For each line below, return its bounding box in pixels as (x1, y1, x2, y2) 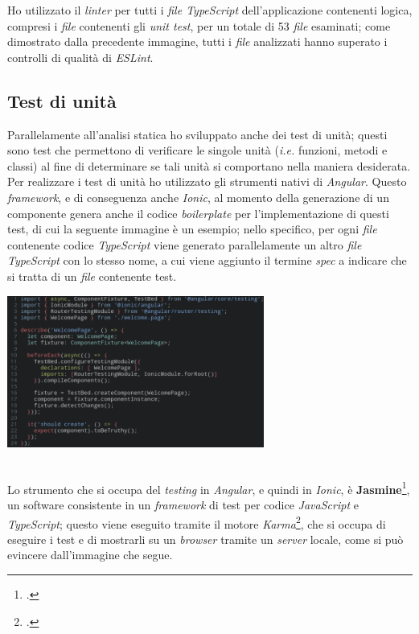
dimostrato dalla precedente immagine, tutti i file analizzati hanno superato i (7, 33, 388, 50)
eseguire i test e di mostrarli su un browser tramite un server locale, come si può (7, 530, 404, 547)
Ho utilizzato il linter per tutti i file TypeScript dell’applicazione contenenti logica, (7, 2, 413, 18)
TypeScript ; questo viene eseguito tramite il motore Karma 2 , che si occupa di (7, 513, 386, 532)
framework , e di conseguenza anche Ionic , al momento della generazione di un (7, 188, 389, 205)
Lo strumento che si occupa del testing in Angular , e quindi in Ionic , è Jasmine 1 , (7, 478, 410, 497)
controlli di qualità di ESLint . (7, 48, 154, 65)
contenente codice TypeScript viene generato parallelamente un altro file (7, 236, 362, 253)
